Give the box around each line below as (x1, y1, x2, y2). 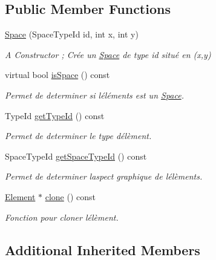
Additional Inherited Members (5, 240, 200, 259)
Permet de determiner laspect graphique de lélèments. (5, 170, 203, 183)
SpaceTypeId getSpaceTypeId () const (5, 149, 147, 162)
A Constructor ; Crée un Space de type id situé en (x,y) (5, 48, 211, 60)
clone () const (45, 190, 96, 203)
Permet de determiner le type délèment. (5, 129, 152, 142)
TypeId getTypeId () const (5, 109, 105, 122)
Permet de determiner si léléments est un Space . (5, 88, 184, 101)
